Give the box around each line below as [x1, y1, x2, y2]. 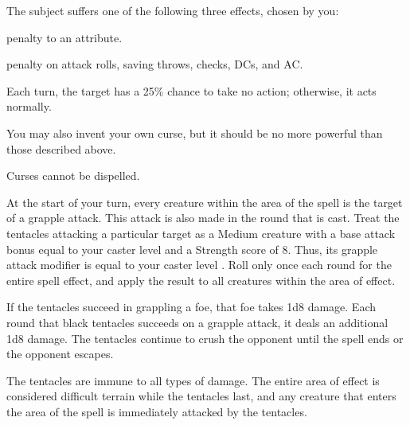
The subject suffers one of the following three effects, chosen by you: [6, 2, 339, 18]
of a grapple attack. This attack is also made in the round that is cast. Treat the [6, 209, 400, 226]
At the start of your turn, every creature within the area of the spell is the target [6, 193, 403, 210]
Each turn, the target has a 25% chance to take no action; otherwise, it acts [6, 82, 377, 99]
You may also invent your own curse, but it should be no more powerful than [6, 124, 383, 141]
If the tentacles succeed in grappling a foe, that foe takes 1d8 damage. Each [6, 298, 376, 315]
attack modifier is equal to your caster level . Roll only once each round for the [6, 256, 392, 273]
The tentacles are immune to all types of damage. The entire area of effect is [6, 372, 380, 388]
